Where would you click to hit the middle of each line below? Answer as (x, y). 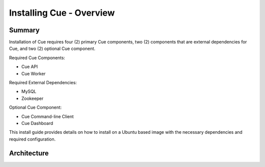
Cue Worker (34, 73)
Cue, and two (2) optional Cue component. (52, 48)
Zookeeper (32, 98)
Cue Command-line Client (48, 116)
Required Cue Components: (37, 58)
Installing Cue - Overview (62, 13)
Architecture (29, 153)
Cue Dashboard (37, 123)
